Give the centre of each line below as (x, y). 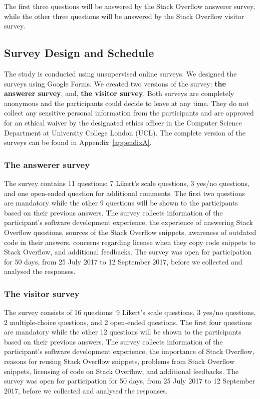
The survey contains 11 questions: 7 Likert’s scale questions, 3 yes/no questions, (127, 183)
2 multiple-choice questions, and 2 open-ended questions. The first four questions (128, 322)
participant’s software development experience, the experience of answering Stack (129, 222)
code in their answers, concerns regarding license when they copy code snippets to (130, 242)
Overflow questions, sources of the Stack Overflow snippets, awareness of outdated (130, 232)
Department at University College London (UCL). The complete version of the (125, 132)
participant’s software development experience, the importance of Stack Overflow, (129, 351)
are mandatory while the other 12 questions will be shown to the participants (123, 332)
